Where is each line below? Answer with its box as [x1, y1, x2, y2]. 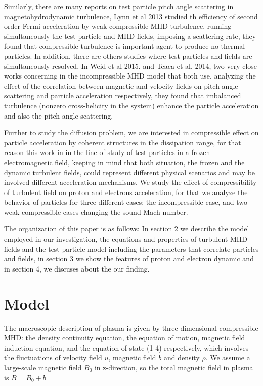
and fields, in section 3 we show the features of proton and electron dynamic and [4, 253, 254, 264]
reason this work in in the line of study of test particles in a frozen [4, 147, 210, 158]
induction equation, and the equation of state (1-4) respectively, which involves [4, 342, 249, 353]
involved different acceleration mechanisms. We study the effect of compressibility [4, 177, 257, 187]
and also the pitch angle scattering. [4, 110, 113, 121]
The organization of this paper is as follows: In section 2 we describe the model [4, 223, 249, 234]
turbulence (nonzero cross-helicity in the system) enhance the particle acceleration [4, 100, 259, 110]
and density [163, 352, 200, 363]
